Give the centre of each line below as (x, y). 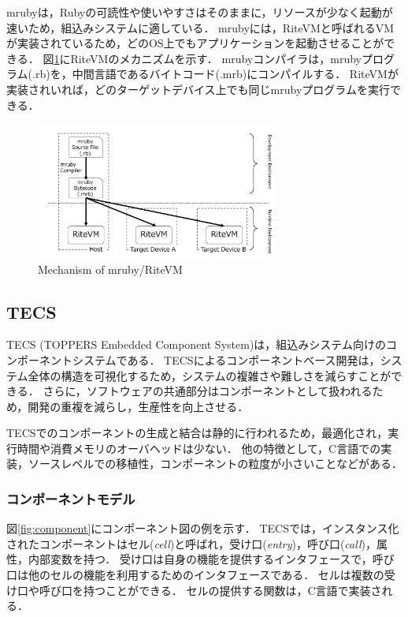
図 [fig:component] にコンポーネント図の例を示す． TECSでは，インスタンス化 (203, 528)
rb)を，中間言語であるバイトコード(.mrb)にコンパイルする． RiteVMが (217, 74)
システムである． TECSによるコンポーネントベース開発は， (226, 359)
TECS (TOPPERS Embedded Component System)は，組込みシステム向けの (196, 344)
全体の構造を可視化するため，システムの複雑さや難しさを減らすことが (210, 375)
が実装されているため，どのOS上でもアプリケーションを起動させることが (195, 43)
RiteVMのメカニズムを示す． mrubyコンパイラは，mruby (216, 58)
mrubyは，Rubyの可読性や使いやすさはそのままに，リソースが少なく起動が (200, 12)
